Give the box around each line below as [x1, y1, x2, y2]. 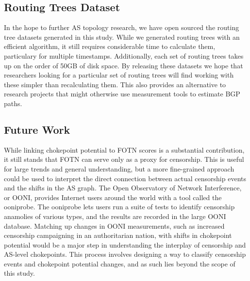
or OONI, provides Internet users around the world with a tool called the [4, 192, 222, 202]
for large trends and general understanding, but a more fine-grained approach [4, 163, 234, 173]
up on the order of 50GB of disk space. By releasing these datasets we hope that [4, 60, 243, 70]
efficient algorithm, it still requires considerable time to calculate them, [4, 41, 216, 51]
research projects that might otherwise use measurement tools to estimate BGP [4, 89, 240, 99]
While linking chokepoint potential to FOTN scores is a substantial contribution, [4, 144, 245, 155]
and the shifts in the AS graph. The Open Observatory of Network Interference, [4, 183, 242, 193]
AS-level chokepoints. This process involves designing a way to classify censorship [4, 249, 246, 259]
